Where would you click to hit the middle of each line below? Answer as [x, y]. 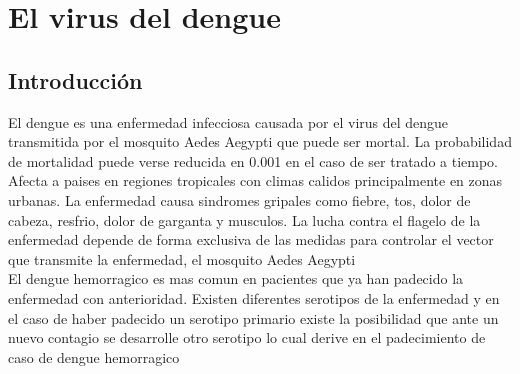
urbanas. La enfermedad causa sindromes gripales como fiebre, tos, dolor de [239, 199]
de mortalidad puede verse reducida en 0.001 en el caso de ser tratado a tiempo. [253, 160]
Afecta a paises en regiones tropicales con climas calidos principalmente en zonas [255, 180]
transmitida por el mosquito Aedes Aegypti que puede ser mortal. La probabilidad [260, 141]
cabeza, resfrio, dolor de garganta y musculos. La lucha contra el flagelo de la [244, 219]
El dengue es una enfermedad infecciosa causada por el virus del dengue [228, 121]
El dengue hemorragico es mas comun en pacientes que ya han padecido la [236, 278]
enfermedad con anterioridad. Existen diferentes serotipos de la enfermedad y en [254, 297]
